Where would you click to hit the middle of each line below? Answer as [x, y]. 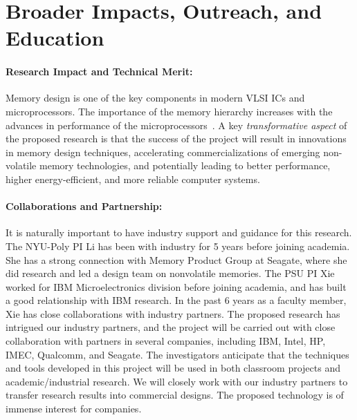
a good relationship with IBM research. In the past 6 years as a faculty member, [176, 300]
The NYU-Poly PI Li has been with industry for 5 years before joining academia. [178, 246]
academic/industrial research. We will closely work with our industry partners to [177, 381]
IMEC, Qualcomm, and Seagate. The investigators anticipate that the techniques [177, 354]
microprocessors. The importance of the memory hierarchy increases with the [169, 111]
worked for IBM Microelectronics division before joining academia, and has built [176, 286]
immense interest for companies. [74, 409]
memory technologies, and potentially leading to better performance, [185, 165]
